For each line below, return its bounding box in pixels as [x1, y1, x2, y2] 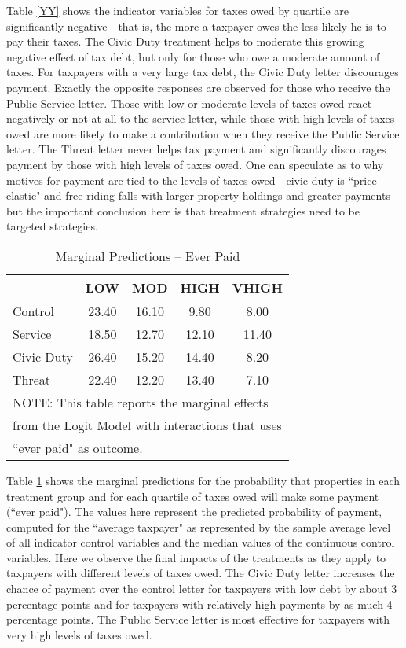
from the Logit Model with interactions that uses [13, 415, 282, 434]
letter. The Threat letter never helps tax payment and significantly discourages [6, 141, 386, 157]
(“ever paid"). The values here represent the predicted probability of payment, [6, 503, 382, 520]
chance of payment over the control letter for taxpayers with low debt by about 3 [6, 580, 397, 597]
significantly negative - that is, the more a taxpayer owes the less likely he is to [6, 17, 386, 34]
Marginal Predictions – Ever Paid [55, 246, 240, 265]
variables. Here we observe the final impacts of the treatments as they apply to [6, 549, 386, 565]
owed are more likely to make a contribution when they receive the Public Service [6, 125, 400, 142]
